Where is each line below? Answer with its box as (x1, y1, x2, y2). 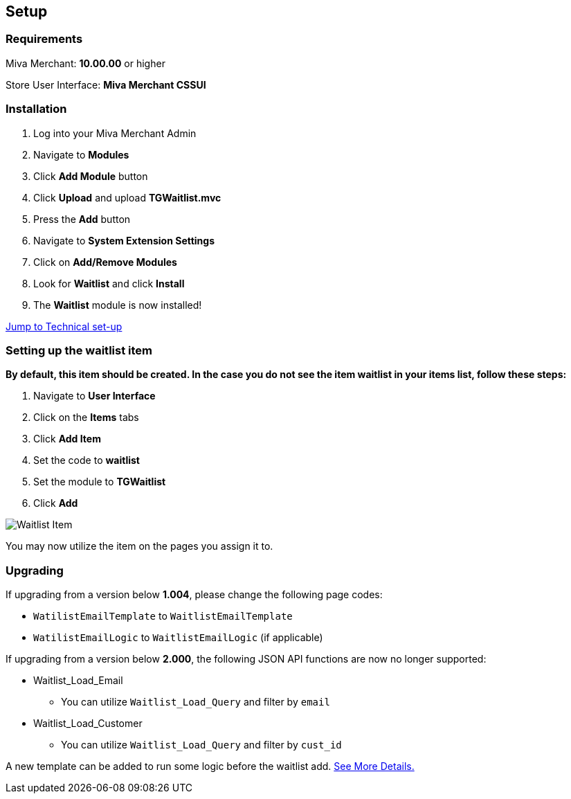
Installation (6, 102, 67, 116)
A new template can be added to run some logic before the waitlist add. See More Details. (6, 760, 415, 773)
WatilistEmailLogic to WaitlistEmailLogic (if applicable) (33, 631, 323, 644)
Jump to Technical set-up (6, 320, 123, 332)
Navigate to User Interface (33, 390, 156, 402)
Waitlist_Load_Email (33, 674, 123, 687)
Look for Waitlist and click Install (33, 277, 185, 289)
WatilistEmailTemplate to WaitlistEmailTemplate (33, 610, 293, 622)
